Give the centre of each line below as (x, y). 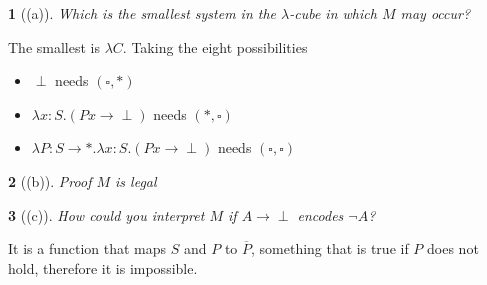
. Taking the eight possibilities (215, 46)
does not (453, 248)
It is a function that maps (87, 248)
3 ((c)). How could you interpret (106, 214)
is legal (136, 180)
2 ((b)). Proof (50, 180)
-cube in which (333, 13)
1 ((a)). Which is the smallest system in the (142, 13)
